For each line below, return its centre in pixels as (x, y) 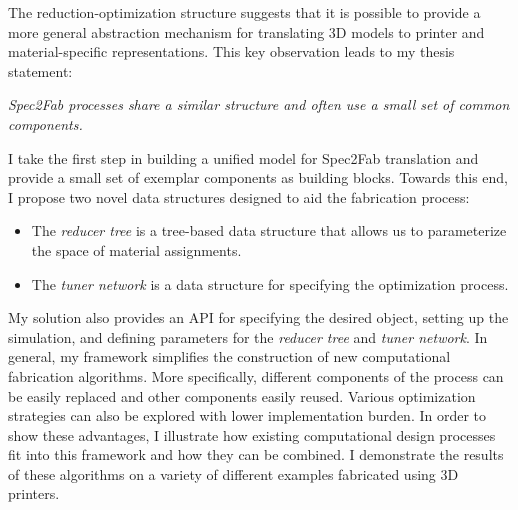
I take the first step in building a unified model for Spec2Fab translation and (243, 157)
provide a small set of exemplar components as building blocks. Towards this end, (258, 177)
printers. (34, 493)
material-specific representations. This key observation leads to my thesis (231, 51)
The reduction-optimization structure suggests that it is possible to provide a (244, 12)
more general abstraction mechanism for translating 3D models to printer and (246, 31)
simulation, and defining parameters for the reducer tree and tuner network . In (248, 336)
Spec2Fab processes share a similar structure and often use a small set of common (259, 104)
